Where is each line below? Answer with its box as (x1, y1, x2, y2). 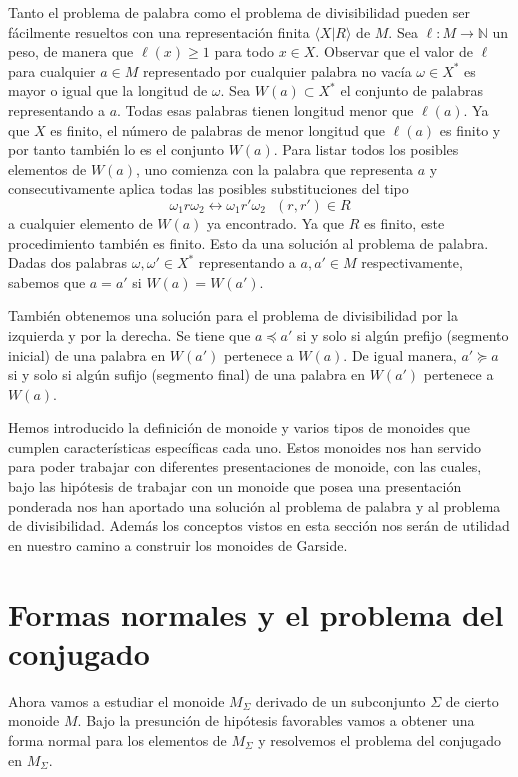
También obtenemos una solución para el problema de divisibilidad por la (8, 305, 458, 326)
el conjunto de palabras (340, 80, 483, 101)
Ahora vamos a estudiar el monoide (8, 690, 225, 711)
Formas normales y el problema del (8, 593, 504, 634)
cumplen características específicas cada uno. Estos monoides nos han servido (8, 436, 482, 457)
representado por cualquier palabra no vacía (143, 60, 412, 81)
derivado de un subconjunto (255, 690, 426, 711)
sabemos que (8, 271, 86, 292)
